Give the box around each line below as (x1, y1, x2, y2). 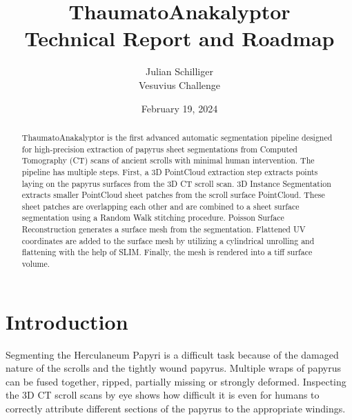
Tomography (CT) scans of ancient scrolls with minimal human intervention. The (21, 154, 315, 166)
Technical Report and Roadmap (24, 24, 335, 52)
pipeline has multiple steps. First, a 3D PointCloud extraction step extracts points (21, 166, 318, 177)
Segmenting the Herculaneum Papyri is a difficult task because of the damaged (6, 347, 339, 361)
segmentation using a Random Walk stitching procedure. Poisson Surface (21, 212, 284, 223)
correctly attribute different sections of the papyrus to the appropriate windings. (6, 401, 346, 416)
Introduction (6, 307, 128, 335)
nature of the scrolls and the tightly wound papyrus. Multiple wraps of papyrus (6, 361, 341, 375)
